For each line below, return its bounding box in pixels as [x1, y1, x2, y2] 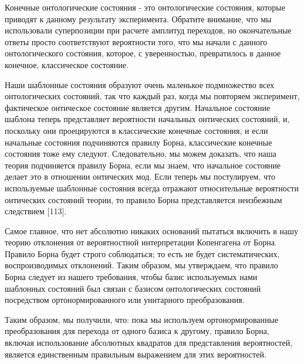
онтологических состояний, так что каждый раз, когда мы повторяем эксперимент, [5, 90, 300, 102]
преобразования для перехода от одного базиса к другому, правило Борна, [5, 325, 269, 337]
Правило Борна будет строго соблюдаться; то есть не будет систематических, [5, 247, 280, 259]
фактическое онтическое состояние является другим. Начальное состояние [5, 101, 271, 113]
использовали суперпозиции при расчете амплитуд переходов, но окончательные [5, 24, 292, 36]
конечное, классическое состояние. [5, 58, 129, 70]
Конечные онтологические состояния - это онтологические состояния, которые [5, 1, 285, 13]
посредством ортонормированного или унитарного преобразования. [5, 294, 245, 306]
